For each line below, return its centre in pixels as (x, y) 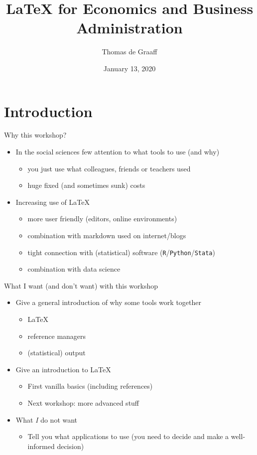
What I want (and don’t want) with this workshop (81, 285)
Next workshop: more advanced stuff (83, 403)
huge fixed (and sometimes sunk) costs (86, 185)
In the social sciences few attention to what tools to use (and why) (118, 152)
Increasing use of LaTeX (53, 202)
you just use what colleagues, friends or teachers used (109, 168)
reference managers (57, 336)
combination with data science (74, 269)
